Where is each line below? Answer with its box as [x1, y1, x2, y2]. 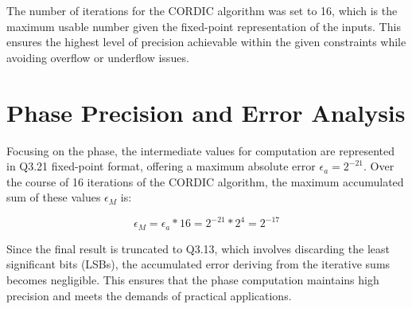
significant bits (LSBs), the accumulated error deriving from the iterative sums [6, 256, 391, 272]
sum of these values [6, 189, 101, 205]
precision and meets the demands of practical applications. [6, 287, 292, 303]
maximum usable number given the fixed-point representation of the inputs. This [6, 18, 401, 34]
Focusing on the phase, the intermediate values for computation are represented [6, 142, 395, 158]
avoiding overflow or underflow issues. [6, 49, 189, 65]
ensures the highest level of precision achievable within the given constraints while [6, 33, 406, 50]
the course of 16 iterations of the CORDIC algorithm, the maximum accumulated [6, 173, 404, 190]
